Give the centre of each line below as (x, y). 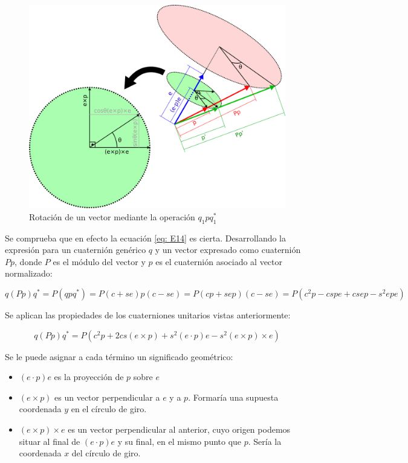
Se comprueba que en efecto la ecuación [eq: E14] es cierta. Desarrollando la (146, 238)
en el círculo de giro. (109, 409)
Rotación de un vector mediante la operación (112, 216)
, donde (28, 261)
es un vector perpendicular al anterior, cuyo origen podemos (179, 429)
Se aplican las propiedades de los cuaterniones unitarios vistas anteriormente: (148, 314)
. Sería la (265, 441)
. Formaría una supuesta (233, 397)
